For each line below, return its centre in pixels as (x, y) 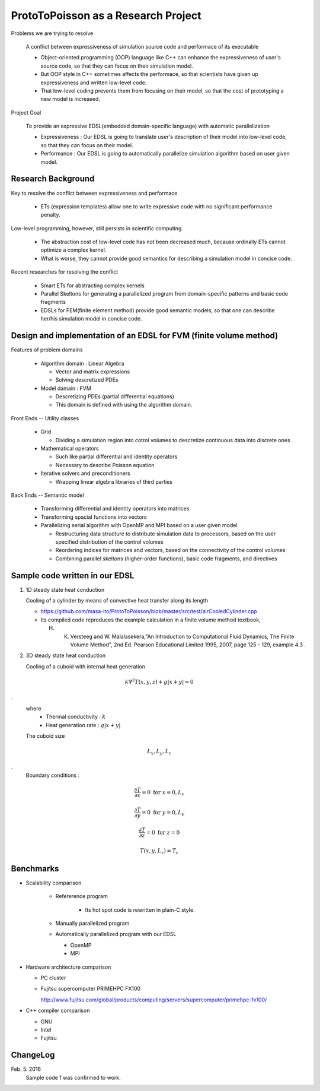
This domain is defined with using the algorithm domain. (124, 405)
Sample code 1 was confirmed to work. (73, 1077)
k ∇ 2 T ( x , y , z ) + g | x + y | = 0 (159, 681)
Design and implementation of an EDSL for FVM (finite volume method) (145, 336)
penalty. (50, 215)
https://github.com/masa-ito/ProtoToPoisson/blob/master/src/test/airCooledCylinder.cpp (149, 611)
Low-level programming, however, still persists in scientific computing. (97, 228)
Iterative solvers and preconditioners (85, 473)
